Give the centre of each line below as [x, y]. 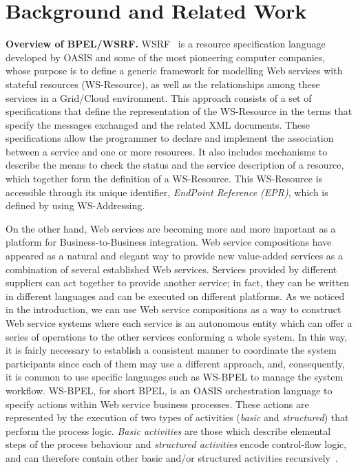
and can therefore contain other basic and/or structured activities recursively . [172, 457]
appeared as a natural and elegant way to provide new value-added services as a [175, 256]
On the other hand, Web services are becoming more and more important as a [171, 228]
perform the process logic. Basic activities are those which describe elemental [168, 430]
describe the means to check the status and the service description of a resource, [175, 165]
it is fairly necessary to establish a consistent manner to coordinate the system [171, 350]
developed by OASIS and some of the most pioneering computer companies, [166, 57]
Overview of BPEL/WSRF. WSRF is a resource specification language [166, 44]
